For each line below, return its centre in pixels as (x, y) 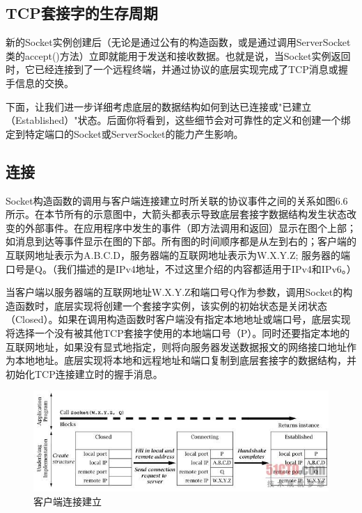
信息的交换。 (44, 82)
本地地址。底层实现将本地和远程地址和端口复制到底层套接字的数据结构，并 (186, 360)
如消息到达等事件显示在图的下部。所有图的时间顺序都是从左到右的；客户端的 (181, 241)
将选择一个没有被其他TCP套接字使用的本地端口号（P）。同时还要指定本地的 (178, 332)
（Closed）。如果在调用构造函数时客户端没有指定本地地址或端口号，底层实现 (178, 319)
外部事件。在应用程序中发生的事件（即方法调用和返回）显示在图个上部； (190, 227)
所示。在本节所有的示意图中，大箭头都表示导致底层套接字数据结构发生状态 (176, 214)
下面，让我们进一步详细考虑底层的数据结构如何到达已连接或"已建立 (159, 106)
